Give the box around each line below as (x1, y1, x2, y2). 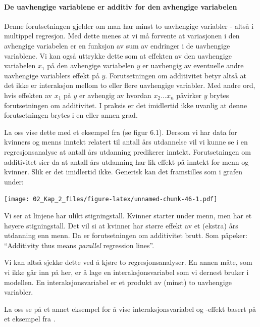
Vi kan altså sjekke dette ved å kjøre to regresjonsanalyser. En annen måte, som (4, 257, 252, 267)
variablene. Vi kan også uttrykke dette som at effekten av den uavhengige (4, 50, 232, 61)
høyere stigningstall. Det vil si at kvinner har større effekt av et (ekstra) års (4, 220, 238, 230)
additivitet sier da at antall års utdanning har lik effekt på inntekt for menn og (4, 156, 249, 167)
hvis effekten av (4, 89, 52, 100)
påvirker (176, 89, 202, 100)
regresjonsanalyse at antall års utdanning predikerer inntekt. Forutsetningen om (4, 146, 251, 157)
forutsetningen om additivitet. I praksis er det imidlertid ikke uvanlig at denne (4, 100, 247, 110)
